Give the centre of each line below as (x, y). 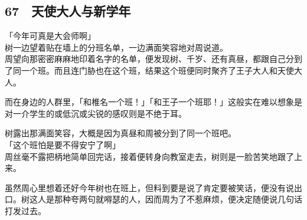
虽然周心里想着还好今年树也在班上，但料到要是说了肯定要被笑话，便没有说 (149, 187)
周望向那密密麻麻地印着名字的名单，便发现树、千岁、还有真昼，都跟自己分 (149, 59)
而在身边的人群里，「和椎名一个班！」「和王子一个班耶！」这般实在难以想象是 (153, 102)
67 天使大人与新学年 (68, 11)
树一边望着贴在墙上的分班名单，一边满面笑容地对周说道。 (116, 47)
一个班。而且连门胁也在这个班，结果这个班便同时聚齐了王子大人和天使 (157, 70)
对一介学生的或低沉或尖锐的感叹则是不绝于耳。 (96, 113)
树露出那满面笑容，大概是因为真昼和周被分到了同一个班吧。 (120, 133)
